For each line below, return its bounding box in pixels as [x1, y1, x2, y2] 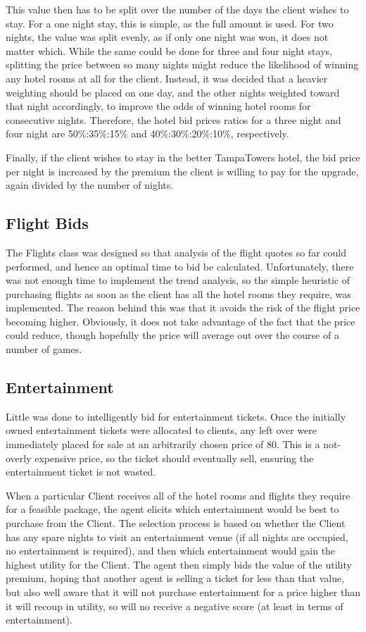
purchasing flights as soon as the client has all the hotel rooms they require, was [6, 286, 351, 301]
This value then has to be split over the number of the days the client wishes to [6, 2, 349, 16]
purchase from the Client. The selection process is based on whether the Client [6, 516, 346, 531]
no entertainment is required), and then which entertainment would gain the [6, 543, 336, 558]
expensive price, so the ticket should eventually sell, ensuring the [34, 450, 314, 465]
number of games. [6, 342, 82, 357]
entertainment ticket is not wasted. [6, 464, 156, 479]
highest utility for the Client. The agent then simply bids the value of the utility [6, 557, 352, 571]
